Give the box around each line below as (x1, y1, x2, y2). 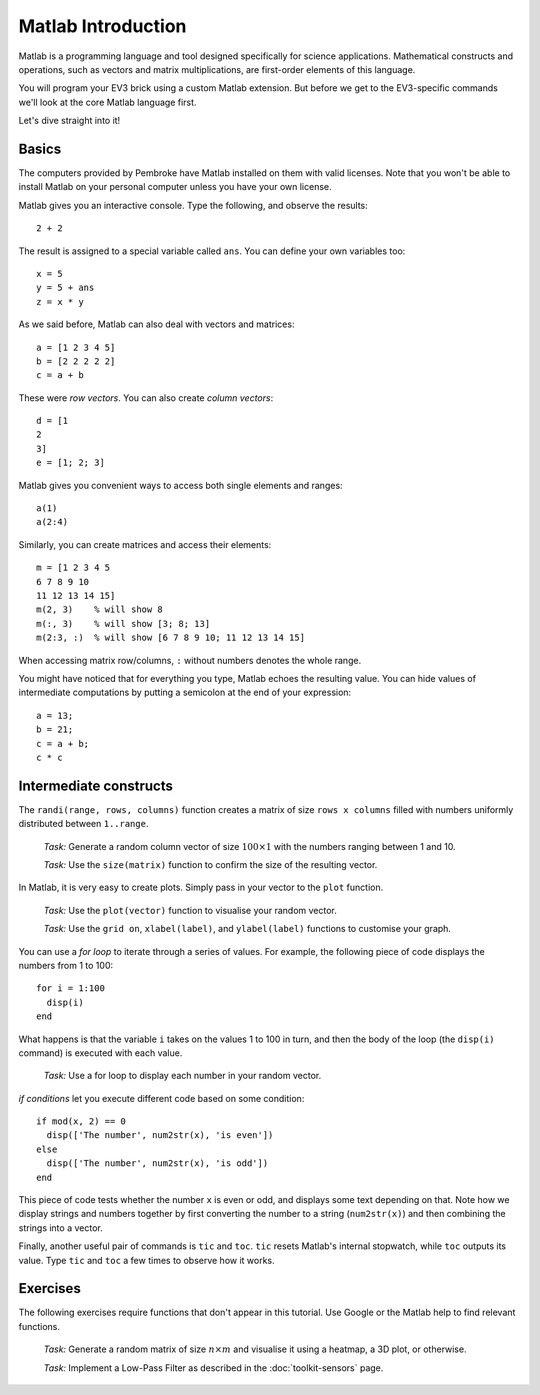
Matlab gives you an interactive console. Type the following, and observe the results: (18, 199, 369, 211)
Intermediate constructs (18, 777, 174, 794)
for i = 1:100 (36, 983, 105, 994)
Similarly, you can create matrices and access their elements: (18, 538, 272, 550)
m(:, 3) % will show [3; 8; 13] (36, 618, 211, 629)
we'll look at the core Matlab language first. (18, 96, 197, 108)
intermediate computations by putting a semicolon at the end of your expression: (18, 686, 352, 699)
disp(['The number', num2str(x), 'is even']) (46, 1130, 274, 1141)
